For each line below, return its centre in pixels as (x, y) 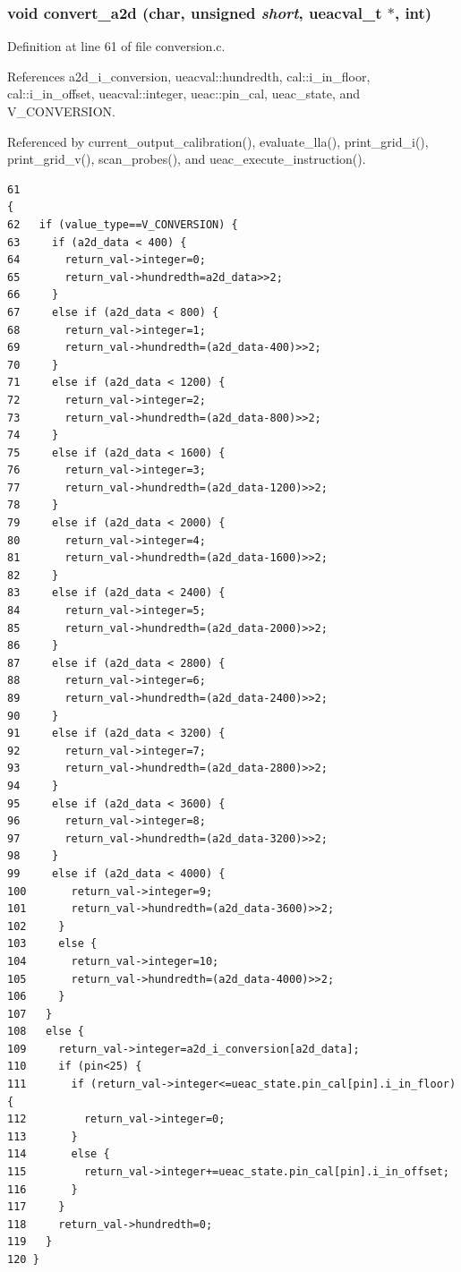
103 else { (52, 944)
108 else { (46, 1032)
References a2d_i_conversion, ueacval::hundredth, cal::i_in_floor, (189, 76)
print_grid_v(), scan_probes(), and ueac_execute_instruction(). (187, 159)
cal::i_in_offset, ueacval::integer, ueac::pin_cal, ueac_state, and (184, 94)
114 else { (59, 1154)
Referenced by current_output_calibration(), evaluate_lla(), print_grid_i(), (218, 141)
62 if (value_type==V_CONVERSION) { (123, 224)
